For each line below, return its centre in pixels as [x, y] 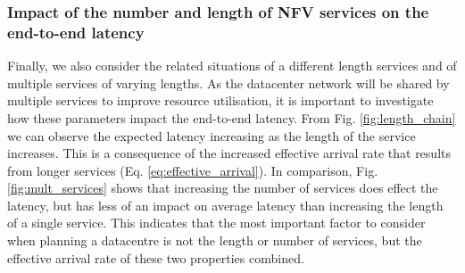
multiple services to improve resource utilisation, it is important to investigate [220, 100]
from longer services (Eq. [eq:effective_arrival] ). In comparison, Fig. [193, 170]
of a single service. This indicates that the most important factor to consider [216, 223]
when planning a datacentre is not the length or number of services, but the [215, 240]
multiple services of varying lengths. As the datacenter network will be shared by [228, 83]
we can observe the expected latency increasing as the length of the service [212, 135]
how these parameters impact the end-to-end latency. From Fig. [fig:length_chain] [232, 117]
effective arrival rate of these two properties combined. [156, 257]
